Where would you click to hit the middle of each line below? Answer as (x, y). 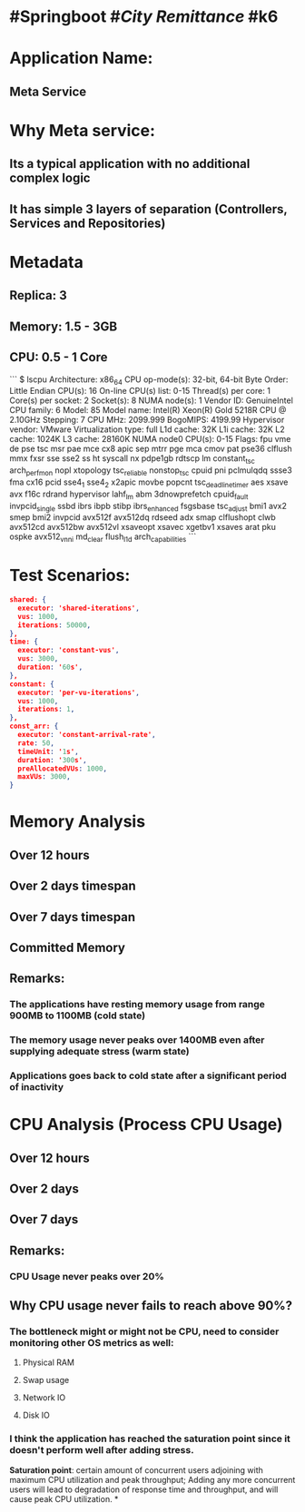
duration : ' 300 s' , (53, 760)
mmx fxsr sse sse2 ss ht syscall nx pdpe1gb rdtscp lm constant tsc (133, 460)
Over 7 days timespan (73, 917)
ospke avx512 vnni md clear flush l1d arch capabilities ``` (103, 538)
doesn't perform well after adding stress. (102, 1450)
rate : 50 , (36, 743)
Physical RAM (49, 1362)
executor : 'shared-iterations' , (79, 608)
